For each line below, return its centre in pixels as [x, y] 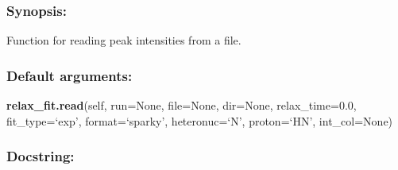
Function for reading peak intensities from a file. [124, 40]
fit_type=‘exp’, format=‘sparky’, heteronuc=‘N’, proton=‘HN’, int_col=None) [200, 120]
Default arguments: [70, 75]
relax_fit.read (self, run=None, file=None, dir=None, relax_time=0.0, [182, 105]
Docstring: [41, 156]
